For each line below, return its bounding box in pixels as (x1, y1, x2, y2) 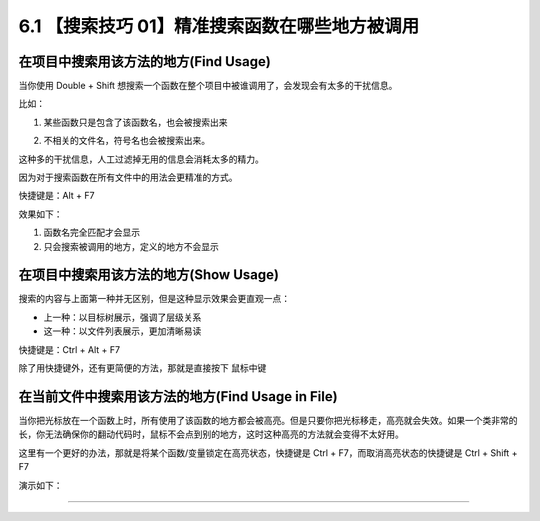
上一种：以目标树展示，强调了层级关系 (43, 311, 202, 323)
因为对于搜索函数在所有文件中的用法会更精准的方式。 (18, 171, 238, 184)
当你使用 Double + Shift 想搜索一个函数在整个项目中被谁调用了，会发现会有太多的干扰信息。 (18, 80, 398, 92)
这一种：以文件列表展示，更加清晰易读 (43, 325, 202, 337)
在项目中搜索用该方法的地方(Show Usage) (18, 266, 280, 284)
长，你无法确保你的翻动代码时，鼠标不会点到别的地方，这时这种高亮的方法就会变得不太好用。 (18, 428, 404, 440)
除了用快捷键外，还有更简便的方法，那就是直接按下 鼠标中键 (18, 362, 267, 374)
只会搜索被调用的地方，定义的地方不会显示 (43, 240, 219, 252)
